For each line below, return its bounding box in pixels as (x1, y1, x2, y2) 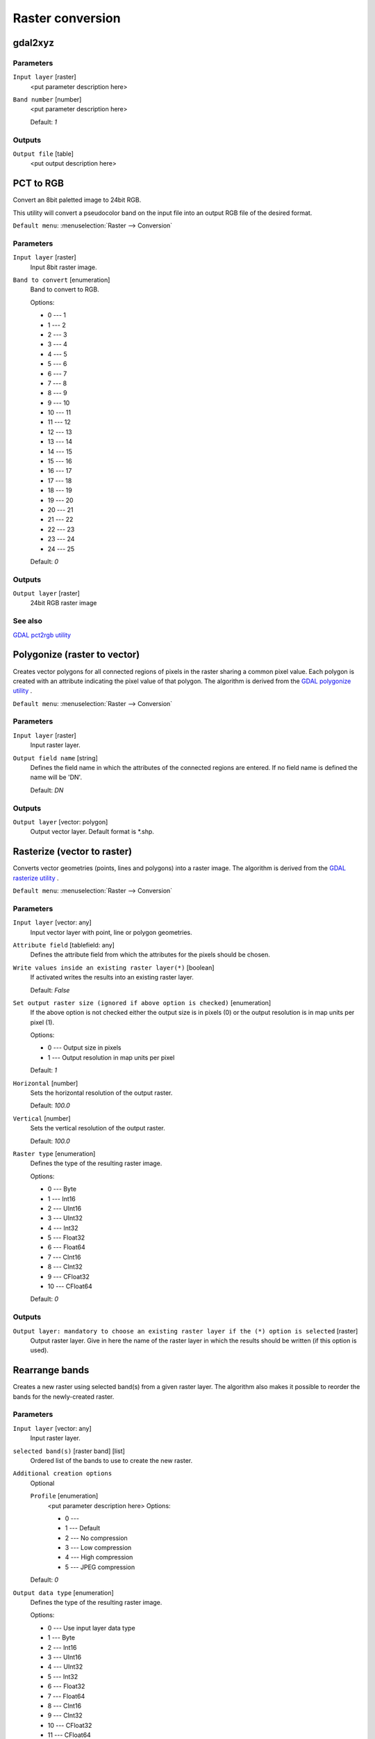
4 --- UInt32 (47, 1662, 83, 1671)
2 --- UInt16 (47, 1204, 82, 1212)
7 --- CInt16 (47, 1253, 81, 1261)
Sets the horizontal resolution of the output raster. (30, 1089, 173, 1097)
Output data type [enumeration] (12, 1588, 114, 1596)
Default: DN (30, 786, 64, 794)
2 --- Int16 (47, 1643, 77, 1651)
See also (12, 616, 43, 626)
